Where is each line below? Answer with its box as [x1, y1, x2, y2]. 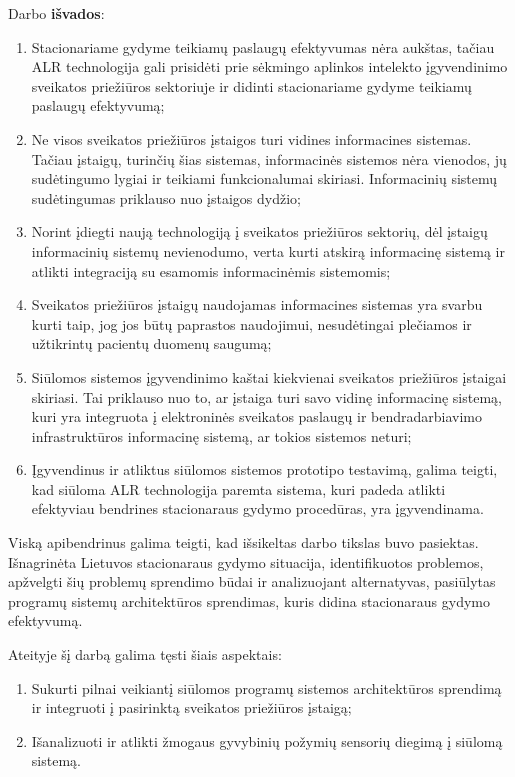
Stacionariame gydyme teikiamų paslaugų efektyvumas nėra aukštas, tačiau [31, 36, 495, 57]
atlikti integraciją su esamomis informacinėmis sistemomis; [31, 260, 391, 281]
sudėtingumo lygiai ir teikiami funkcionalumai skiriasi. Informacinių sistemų [31, 168, 498, 189]
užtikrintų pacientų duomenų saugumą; [31, 333, 272, 354]
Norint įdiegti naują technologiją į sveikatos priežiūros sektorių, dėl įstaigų [31, 221, 488, 242]
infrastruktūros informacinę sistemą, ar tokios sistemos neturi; [31, 425, 412, 446]
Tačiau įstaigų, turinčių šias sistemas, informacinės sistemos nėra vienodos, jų [31, 148, 507, 169]
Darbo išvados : [8, 3, 105, 23]
